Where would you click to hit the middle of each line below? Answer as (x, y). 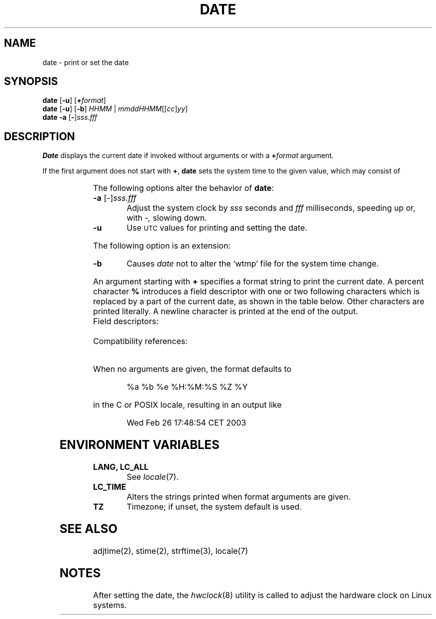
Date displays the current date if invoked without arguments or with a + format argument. (188, 156)
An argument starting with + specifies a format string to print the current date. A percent (259, 282)
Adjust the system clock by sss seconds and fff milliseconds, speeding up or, (271, 208)
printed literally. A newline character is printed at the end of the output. (226, 311)
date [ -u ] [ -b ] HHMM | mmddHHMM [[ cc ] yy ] (115, 109)
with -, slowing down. (167, 218)
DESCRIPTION (40, 136)
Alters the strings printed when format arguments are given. (239, 497)
